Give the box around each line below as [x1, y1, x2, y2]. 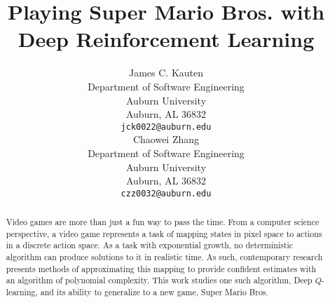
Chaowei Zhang [132, 132, 200, 147]
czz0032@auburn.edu [121, 188, 212, 198]
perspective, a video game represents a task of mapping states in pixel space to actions [6, 227, 322, 239]
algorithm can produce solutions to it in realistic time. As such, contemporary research [6, 251, 323, 263]
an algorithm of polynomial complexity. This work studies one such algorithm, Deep [6, 274, 312, 286]
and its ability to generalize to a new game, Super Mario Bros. [40, 286, 268, 298]
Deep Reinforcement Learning [18, 25, 315, 53]
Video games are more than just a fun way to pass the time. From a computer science [6, 216, 319, 228]
